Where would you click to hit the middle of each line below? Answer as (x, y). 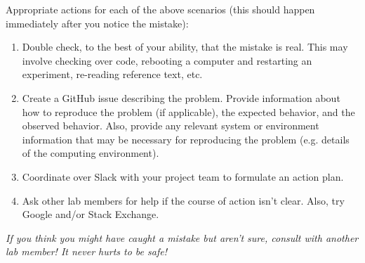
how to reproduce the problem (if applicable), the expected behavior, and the (188, 111)
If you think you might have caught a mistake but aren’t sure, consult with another (182, 237)
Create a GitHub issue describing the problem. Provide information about (181, 97)
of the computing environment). (91, 153)
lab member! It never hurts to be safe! (86, 251)
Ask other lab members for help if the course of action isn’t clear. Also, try (183, 200)
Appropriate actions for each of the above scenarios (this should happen (160, 9)
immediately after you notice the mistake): (97, 23)
